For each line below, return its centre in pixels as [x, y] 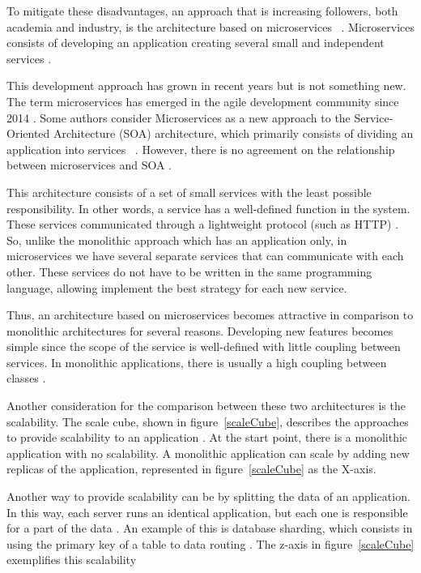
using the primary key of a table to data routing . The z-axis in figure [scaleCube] [210, 543]
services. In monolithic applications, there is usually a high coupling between [197, 362]
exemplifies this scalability [72, 560]
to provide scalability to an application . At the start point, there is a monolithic [207, 437]
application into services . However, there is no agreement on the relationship [201, 149]
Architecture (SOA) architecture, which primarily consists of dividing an [233, 133]
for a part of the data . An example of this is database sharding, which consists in [210, 528]
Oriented [28, 133]
